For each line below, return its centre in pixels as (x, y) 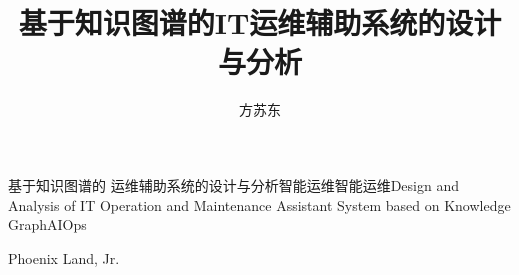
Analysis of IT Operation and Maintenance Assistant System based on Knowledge (259, 204)
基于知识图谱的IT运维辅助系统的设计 (260, 22)
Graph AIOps (47, 224)
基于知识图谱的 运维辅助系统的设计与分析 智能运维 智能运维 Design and (234, 184)
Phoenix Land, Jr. (64, 257)
